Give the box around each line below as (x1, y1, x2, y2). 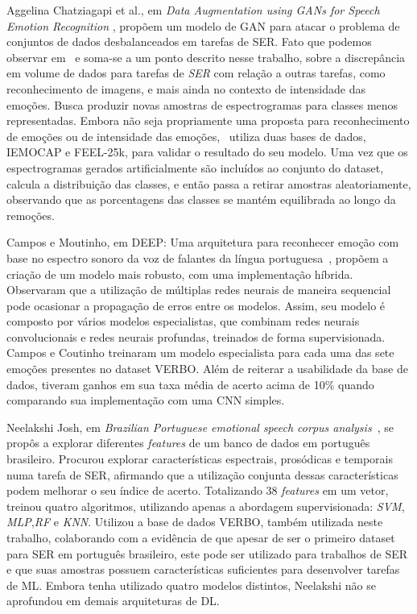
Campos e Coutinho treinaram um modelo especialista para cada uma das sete (6, 344, 394, 361)
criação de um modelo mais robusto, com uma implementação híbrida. (6, 265, 353, 282)
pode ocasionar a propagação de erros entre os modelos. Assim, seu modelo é (6, 297, 386, 313)
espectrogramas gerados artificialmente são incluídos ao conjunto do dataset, (6, 159, 384, 176)
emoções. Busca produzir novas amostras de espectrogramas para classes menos (6, 96, 398, 113)
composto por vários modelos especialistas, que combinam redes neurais (6, 313, 360, 330)
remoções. (6, 206, 55, 223)
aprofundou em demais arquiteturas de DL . (6, 592, 220, 609)
